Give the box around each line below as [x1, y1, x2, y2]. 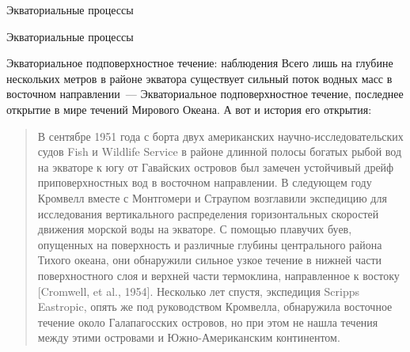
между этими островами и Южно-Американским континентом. [37, 329, 340, 346]
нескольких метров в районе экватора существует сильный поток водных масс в [6, 70, 393, 86]
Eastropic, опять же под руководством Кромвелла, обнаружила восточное [37, 298, 393, 315]
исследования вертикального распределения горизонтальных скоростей [37, 205, 379, 221]
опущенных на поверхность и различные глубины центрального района [37, 236, 382, 252]
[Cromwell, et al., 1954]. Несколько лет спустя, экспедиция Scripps [37, 282, 360, 299]
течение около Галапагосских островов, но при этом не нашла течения [37, 313, 378, 330]
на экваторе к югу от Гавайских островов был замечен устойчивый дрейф [37, 158, 394, 175]
